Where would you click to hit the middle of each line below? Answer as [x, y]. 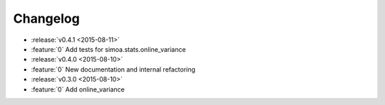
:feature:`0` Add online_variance [78, 89]
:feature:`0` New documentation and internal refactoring [113, 69]
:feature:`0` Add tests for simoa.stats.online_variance [108, 49]
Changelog [46, 18]
